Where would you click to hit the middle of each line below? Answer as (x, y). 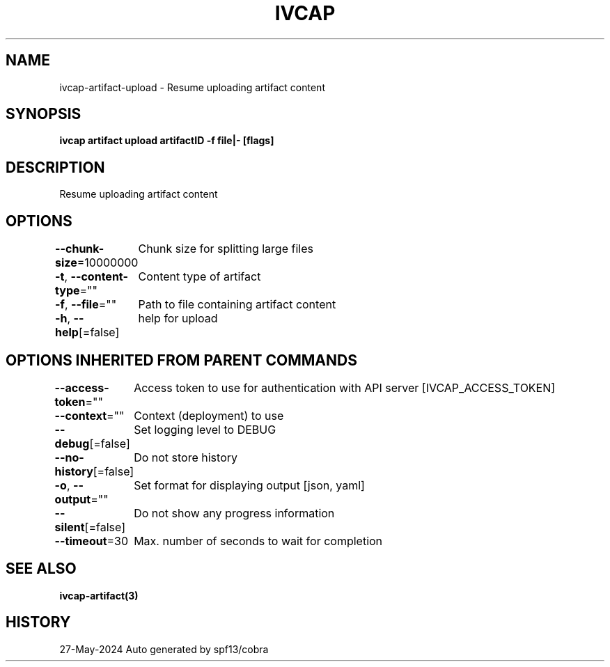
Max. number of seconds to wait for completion (258, 541)
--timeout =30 (92, 541)
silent (70, 527)
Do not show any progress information (234, 513)
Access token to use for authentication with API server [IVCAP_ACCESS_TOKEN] (345, 387)
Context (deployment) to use (209, 415)
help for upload (178, 319)
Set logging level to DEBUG (205, 429)
